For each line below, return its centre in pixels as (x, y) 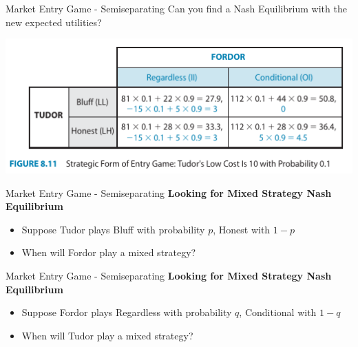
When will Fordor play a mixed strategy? (109, 252)
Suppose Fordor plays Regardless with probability (127, 312)
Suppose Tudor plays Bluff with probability (113, 229)
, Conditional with (278, 312)
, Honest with (242, 229)
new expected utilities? (54, 22)
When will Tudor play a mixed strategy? (107, 335)
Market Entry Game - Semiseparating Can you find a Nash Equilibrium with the (176, 8)
